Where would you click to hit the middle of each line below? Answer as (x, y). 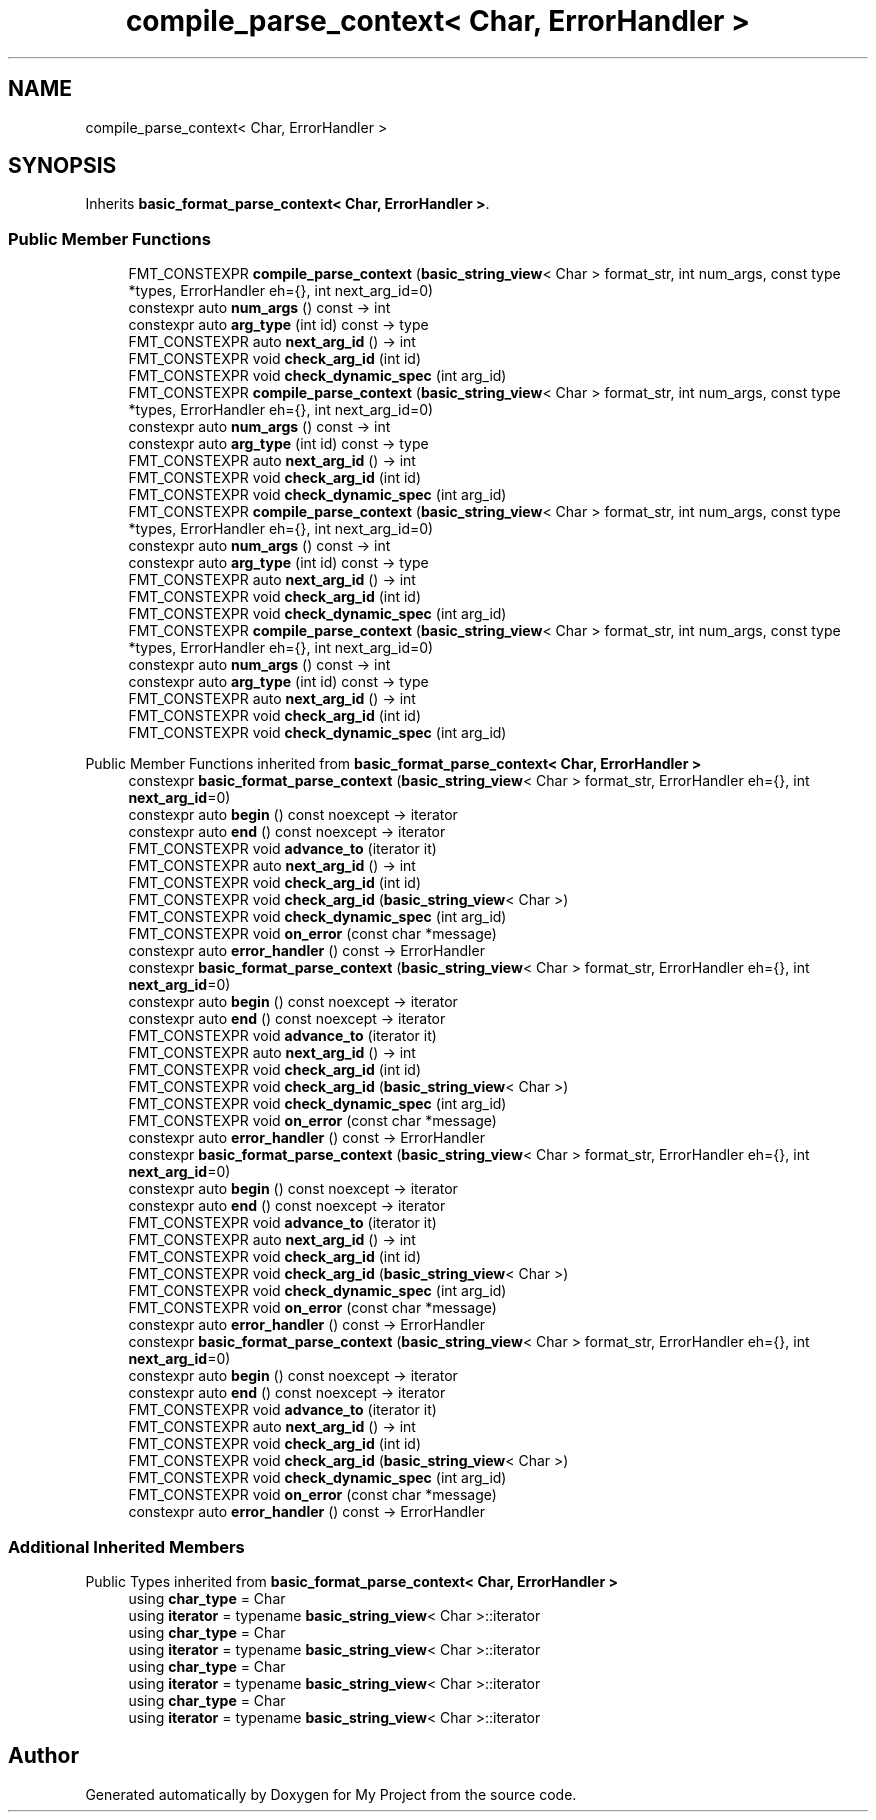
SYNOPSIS (62, 166)
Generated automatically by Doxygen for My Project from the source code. (331, 1794)
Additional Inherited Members (126, 1546)
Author (43, 1756)
